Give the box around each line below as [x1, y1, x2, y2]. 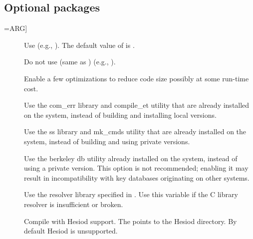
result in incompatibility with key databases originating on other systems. [24, 172, 250, 183]
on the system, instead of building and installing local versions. [24, 109, 217, 120]
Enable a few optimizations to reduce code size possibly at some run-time [24, 73, 249, 83]
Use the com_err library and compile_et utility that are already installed [24, 100, 250, 110]
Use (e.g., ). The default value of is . [24, 39, 135, 50]
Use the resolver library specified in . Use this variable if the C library [24, 189, 238, 200]
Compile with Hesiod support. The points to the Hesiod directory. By [24, 216, 237, 226]
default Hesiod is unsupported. [24, 226, 118, 236]
